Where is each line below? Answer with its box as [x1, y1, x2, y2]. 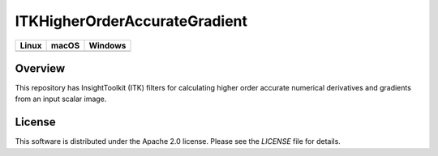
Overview [15, 61, 66, 75]
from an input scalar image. [15, 94, 107, 104]
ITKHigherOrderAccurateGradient [15, 12, 247, 30]
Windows [88, 40, 127, 51]
